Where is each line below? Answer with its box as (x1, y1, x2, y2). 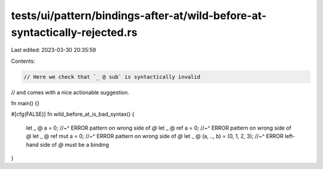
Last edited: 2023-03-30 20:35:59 (11, 47, 96, 54)
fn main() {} (11, 100, 40, 107)
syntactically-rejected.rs (11, 26, 138, 39)
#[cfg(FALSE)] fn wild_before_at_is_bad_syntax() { (11, 110, 135, 118)
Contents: (11, 57, 35, 64)
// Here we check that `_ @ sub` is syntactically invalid (23, 73, 200, 80)
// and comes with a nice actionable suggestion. (11, 88, 130, 96)
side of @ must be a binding (39, 141, 109, 148)
